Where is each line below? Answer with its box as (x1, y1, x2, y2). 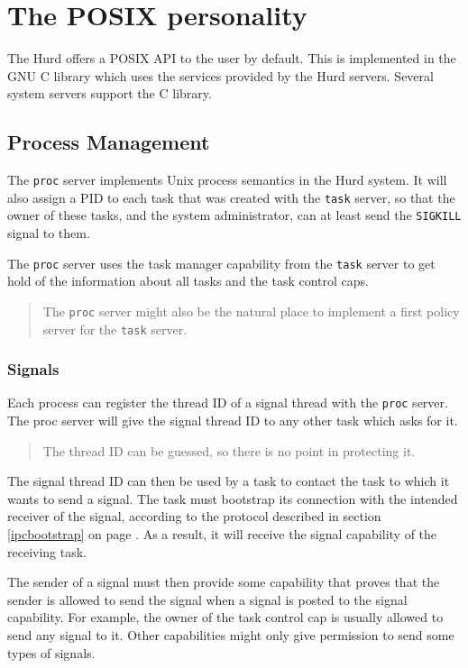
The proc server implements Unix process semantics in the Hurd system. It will (7, 170, 447, 189)
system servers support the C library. (7, 84, 212, 103)
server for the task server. (42, 319, 188, 338)
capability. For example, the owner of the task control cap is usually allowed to (7, 608, 444, 627)
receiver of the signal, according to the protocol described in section (7, 507, 381, 526)
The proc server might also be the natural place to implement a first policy (42, 301, 460, 320)
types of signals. (7, 643, 96, 662)
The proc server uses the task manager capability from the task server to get (7, 253, 436, 272)
